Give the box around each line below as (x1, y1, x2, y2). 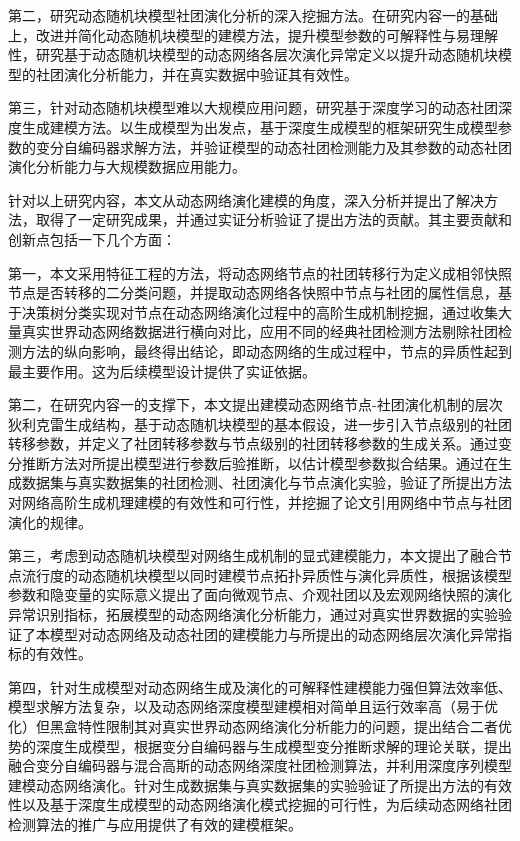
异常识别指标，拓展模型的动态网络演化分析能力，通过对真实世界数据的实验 (8, 604, 498, 625)
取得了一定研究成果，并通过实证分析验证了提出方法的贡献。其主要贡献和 (35, 209, 512, 230)
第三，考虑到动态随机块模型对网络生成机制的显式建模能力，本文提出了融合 (8, 545, 498, 566)
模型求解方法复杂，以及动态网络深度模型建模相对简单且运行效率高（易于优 (8, 696, 498, 717)
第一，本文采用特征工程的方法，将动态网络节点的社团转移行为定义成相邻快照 (8, 262, 512, 283)
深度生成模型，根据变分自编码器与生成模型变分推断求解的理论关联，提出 (35, 735, 512, 756)
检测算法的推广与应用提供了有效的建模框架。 (8, 813, 302, 834)
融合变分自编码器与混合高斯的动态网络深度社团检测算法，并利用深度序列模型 (8, 755, 512, 776)
